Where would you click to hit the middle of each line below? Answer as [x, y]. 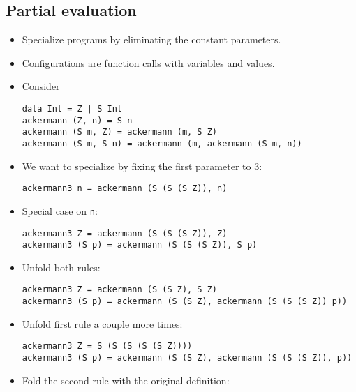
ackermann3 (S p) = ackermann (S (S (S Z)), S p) [140, 245]
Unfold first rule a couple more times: [102, 323]
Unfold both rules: [61, 267]
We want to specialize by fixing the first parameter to [136, 166]
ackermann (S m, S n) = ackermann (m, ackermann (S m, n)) [162, 143]
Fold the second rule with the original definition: [126, 380]
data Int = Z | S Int [72, 108]
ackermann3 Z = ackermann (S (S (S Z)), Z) [125, 233]
